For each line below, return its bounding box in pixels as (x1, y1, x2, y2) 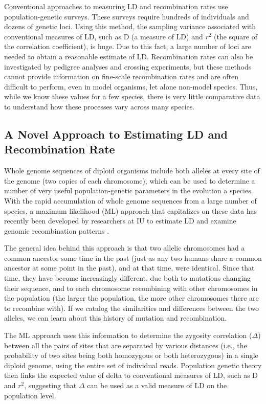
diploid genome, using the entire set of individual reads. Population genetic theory (4, 360, 262, 370)
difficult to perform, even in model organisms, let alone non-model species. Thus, (4, 81, 258, 92)
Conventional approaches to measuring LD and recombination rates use (4, 1, 228, 11)
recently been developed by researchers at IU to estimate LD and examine (4, 215, 236, 226)
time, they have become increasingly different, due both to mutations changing (4, 273, 251, 283)
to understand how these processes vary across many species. (4, 101, 195, 111)
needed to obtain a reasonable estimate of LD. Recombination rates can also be (4, 51, 253, 61)
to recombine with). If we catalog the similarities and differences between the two (4, 302, 259, 313)
